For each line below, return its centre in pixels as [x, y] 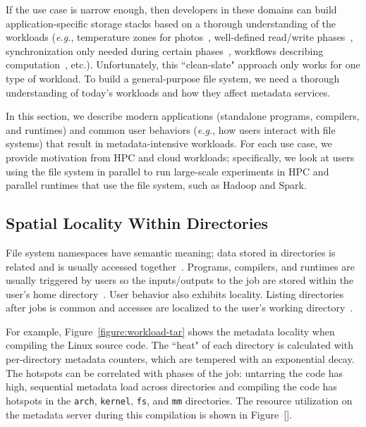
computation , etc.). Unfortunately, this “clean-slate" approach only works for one [183, 64]
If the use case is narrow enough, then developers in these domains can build [171, 9]
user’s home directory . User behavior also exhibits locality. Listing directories [175, 293]
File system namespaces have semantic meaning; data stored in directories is [171, 252]
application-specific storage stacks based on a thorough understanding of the [171, 23]
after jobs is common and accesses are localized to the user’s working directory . [179, 308]
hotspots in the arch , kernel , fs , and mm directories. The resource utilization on [179, 400]
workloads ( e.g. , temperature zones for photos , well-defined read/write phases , [179, 37]
